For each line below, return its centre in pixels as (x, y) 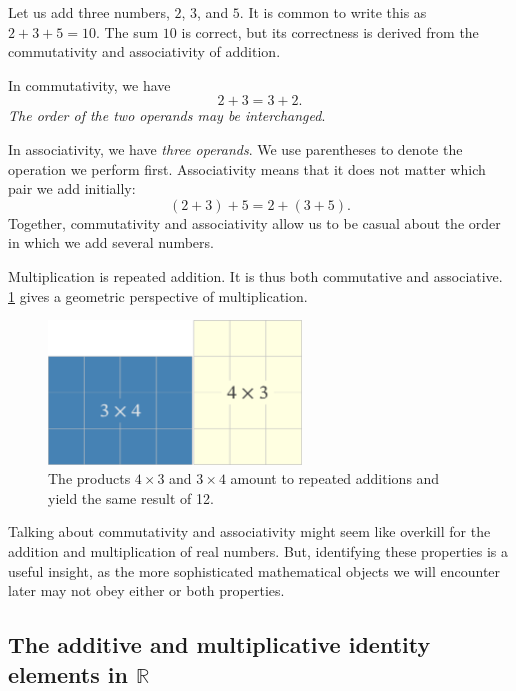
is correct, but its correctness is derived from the (330, 31)
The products (89, 478)
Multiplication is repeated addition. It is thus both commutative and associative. (255, 275)
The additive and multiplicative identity (219, 644)
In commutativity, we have (89, 84)
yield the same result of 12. (131, 497)
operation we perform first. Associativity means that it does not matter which (247, 168)
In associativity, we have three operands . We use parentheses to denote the (235, 148)
